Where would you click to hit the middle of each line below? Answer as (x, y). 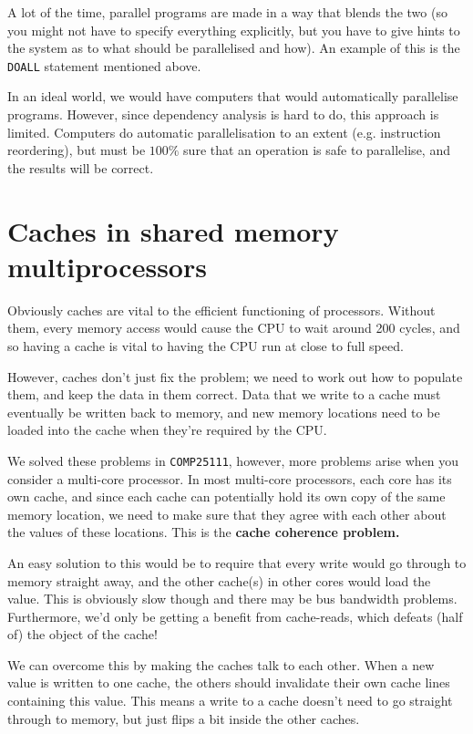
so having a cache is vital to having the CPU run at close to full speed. (206, 345)
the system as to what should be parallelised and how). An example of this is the (234, 48)
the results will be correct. (81, 167)
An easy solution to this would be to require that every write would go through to (237, 562)
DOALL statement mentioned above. (104, 65)
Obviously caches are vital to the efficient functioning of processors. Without (221, 310)
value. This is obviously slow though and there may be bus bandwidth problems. (232, 599)
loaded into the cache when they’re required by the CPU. (167, 430)
